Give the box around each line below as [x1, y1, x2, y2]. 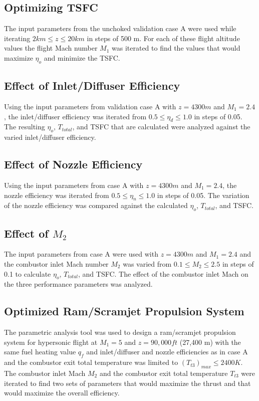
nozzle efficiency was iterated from [4, 189, 109, 200]
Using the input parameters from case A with [4, 179, 144, 190]
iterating [4, 33, 31, 43]
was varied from [123, 258, 172, 269]
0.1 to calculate [4, 268, 51, 279]
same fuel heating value [4, 346, 76, 357]
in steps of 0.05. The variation [157, 189, 249, 200]
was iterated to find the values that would [112, 43, 240, 53]
